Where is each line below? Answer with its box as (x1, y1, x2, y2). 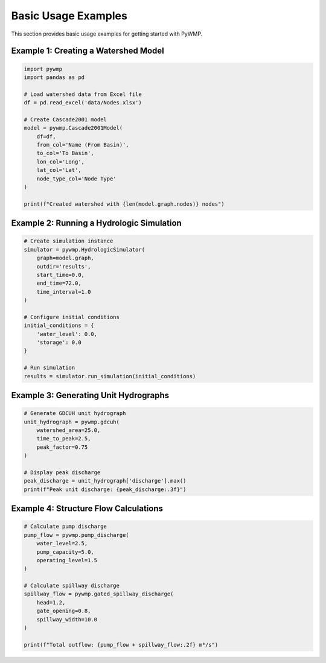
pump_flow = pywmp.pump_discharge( (24, 531, 129, 538)
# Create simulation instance (24, 238, 113, 244)
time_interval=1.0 (36, 288, 91, 295)
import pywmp (24, 65, 63, 72)
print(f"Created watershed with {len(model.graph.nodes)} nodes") (24, 200, 225, 208)
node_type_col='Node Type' (36, 175, 117, 182)
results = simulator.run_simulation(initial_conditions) (24, 373, 196, 379)
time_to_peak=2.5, (36, 435, 91, 442)
